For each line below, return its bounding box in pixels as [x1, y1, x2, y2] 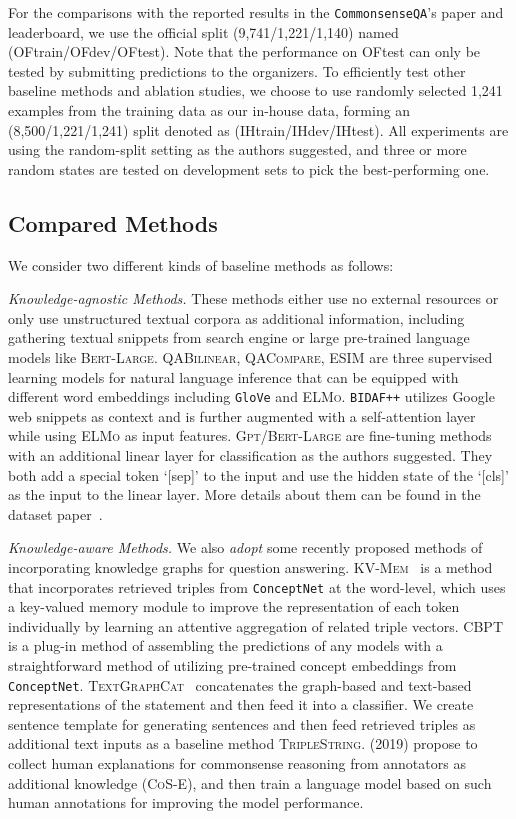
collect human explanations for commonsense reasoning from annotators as [8, 753, 466, 774]
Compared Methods [8, 207, 218, 238]
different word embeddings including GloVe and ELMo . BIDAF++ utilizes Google [8, 386, 495, 407]
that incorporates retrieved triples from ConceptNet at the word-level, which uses [8, 576, 506, 597]
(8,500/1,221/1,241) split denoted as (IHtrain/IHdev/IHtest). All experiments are [8, 119, 509, 140]
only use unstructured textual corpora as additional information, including [8, 307, 465, 328]
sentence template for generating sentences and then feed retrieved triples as [8, 713, 476, 734]
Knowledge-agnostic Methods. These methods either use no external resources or [8, 288, 499, 309]
